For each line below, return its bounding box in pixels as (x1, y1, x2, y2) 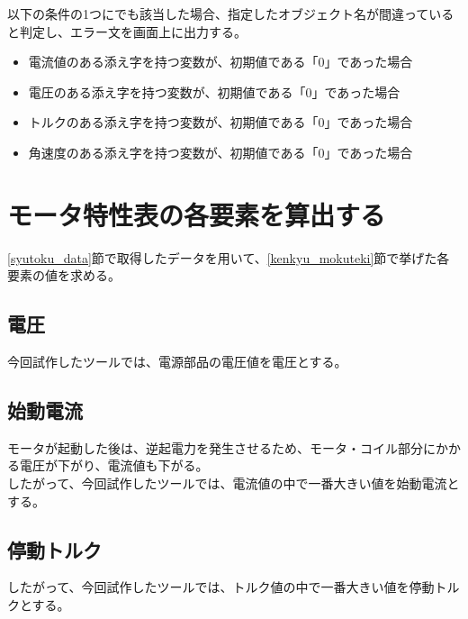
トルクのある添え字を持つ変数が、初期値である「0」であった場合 (28, 113, 413, 132)
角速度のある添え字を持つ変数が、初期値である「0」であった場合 (28, 142, 413, 161)
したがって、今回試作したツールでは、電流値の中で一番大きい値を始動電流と (7, 474, 460, 493)
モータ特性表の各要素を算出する (7, 196, 386, 232)
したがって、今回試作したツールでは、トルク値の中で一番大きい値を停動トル (7, 578, 460, 596)
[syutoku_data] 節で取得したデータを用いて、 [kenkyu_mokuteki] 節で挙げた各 (7, 248, 450, 267)
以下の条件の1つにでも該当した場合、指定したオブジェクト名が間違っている (7, 5, 454, 23)
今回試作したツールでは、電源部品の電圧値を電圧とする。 (7, 352, 347, 371)
